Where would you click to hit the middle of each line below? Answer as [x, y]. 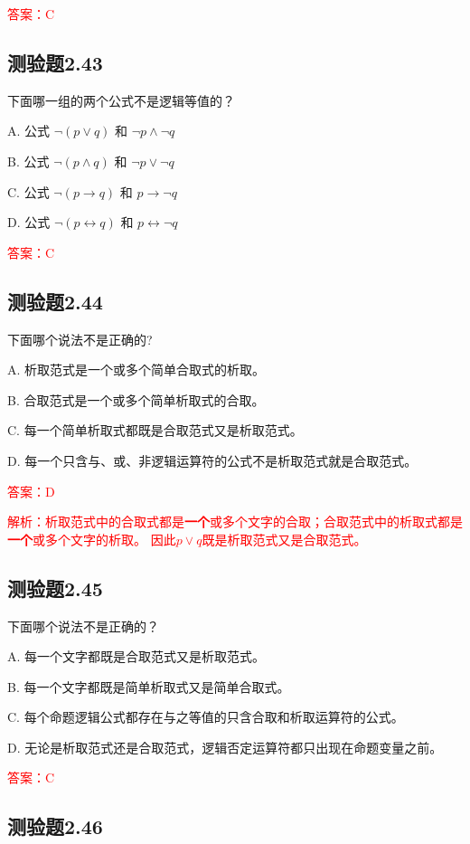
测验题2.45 [55, 588]
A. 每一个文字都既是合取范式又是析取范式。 [136, 656]
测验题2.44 [55, 301]
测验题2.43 [55, 62]
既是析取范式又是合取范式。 [284, 539]
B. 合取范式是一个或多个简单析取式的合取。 [136, 399]
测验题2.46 [55, 826]
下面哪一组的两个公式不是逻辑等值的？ [121, 100]
